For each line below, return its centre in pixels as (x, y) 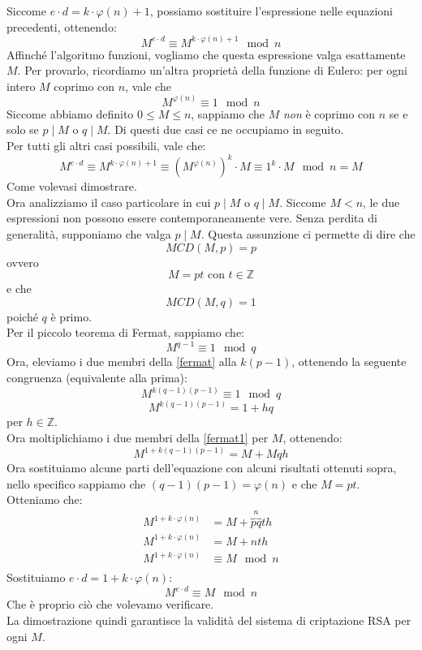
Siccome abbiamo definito (70, 113)
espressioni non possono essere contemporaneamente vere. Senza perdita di (192, 218)
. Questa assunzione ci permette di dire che (308, 233)
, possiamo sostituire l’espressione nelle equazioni (271, 11)
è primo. (71, 316)
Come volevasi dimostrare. (72, 186)
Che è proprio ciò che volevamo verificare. (110, 604)
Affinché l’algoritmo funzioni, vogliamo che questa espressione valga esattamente (206, 54)
